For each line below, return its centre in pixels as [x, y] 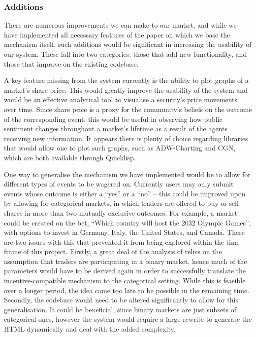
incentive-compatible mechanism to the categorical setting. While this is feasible [125, 281]
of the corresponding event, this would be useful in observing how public [113, 119]
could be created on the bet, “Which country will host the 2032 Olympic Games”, [128, 222]
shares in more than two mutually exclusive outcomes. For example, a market [121, 212]
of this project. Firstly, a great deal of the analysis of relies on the [123, 251]
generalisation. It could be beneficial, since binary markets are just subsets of [120, 309]
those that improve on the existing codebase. [71, 63]
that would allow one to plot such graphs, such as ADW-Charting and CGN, [120, 148]
